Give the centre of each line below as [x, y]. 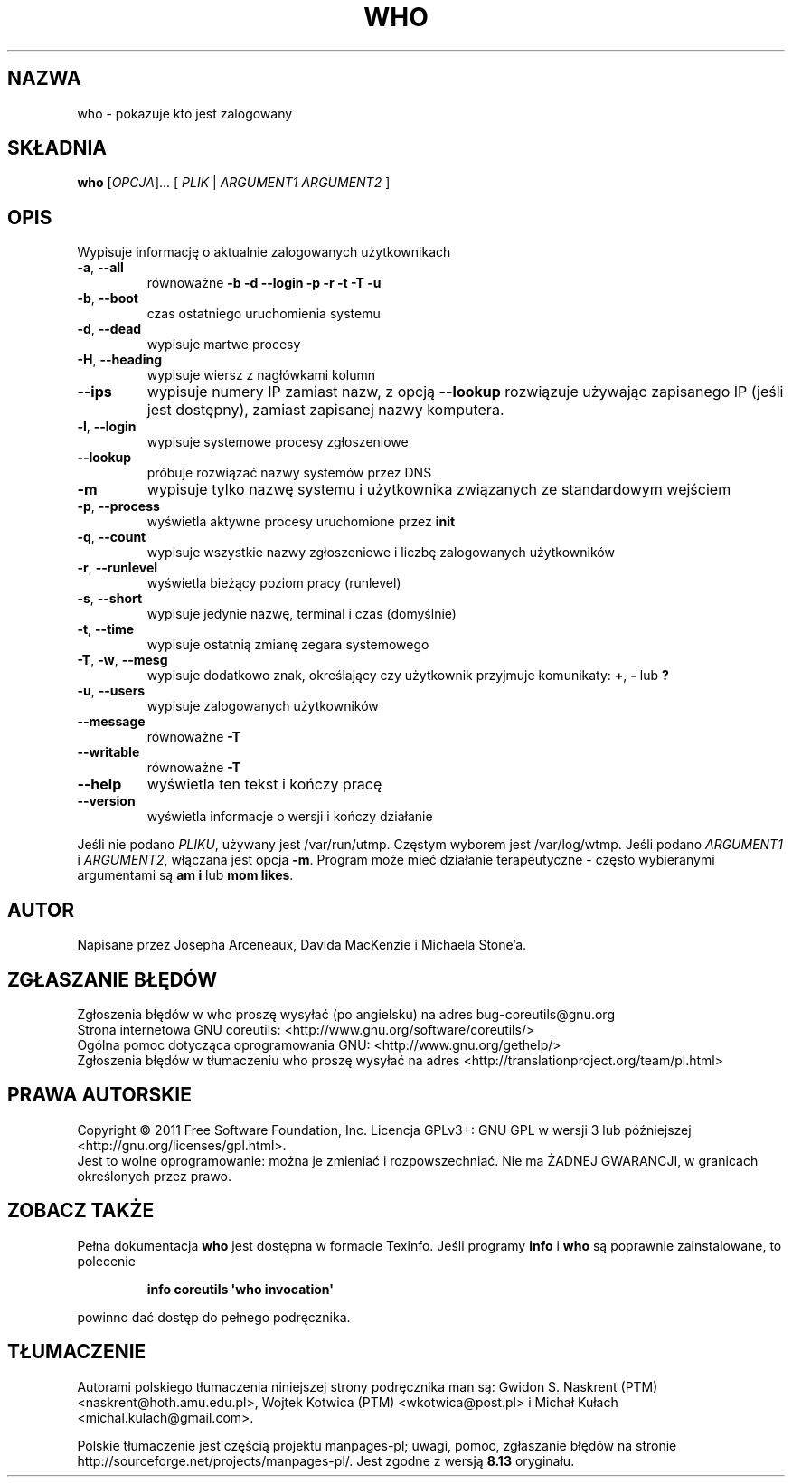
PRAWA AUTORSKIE [99, 1095]
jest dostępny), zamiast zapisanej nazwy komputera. [325, 410]
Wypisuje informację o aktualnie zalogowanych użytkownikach [264, 252]
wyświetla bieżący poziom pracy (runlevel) [274, 583]
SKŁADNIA [57, 148]
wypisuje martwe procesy [224, 345]
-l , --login [107, 427]
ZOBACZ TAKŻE [81, 1211]
